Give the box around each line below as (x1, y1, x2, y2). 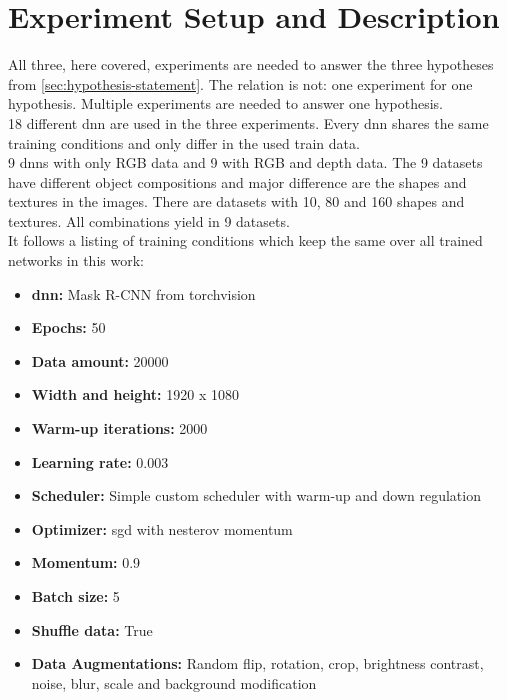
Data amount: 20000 (31, 350, 169, 371)
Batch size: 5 (31, 586, 120, 606)
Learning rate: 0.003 (31, 451, 169, 472)
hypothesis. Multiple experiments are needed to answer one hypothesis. (8, 93, 443, 114)
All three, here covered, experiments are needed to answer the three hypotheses (8, 54, 494, 75)
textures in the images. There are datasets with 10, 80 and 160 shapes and (8, 191, 465, 212)
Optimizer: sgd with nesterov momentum (31, 518, 293, 539)
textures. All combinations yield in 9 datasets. (8, 210, 290, 231)
